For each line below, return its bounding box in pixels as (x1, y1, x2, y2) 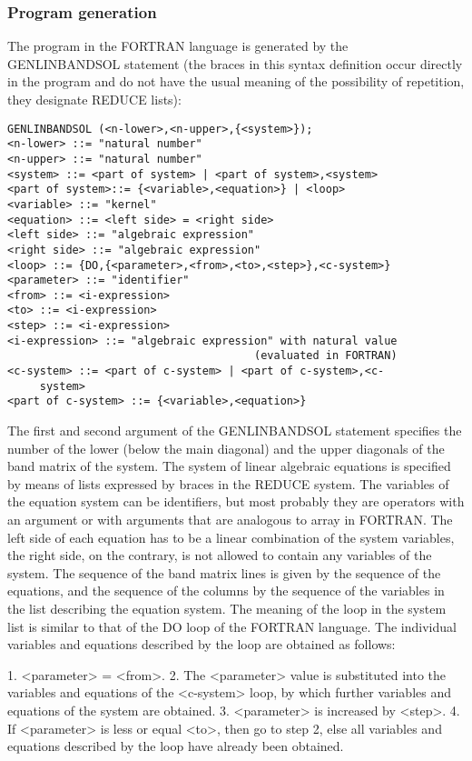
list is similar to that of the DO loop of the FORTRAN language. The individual (7, 616, 457, 636)
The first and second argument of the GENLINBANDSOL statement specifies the (7, 421, 462, 440)
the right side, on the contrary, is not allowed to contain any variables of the (7, 546, 432, 565)
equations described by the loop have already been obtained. (7, 736, 344, 756)
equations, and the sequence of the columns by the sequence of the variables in (7, 581, 445, 600)
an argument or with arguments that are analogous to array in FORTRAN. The (7, 510, 453, 529)
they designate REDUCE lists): (7, 90, 182, 108)
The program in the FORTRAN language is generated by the (7, 36, 349, 55)
